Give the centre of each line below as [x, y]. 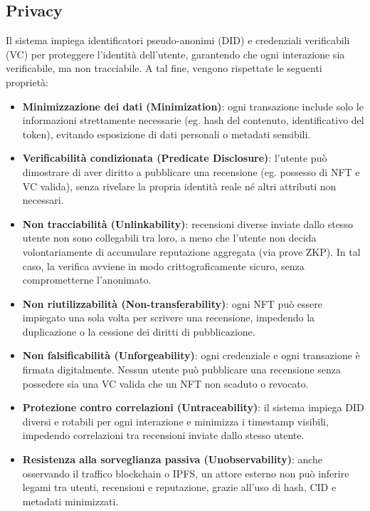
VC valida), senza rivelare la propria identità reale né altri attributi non [179, 186]
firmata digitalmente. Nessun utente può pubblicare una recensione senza [182, 370]
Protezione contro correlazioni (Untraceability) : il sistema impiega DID [193, 407]
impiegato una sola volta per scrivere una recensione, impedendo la [169, 318]
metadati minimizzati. [70, 501]
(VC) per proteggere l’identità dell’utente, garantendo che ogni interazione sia [175, 54]
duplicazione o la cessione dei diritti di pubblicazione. [139, 331]
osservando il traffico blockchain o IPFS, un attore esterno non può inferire [186, 473]
